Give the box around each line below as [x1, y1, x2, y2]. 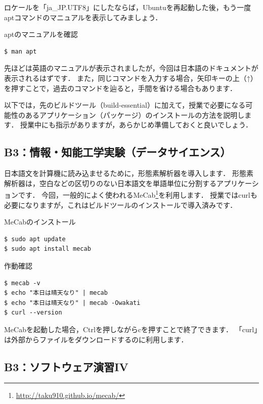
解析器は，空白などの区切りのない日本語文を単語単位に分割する [4, 177, 216, 188]
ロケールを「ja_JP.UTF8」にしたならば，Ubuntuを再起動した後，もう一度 [4, 2, 251, 12]
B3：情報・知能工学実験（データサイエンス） [4, 144, 231, 160]
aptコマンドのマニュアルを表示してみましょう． [4, 12, 162, 22]
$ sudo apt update [4, 235, 66, 243]
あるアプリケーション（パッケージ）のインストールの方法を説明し [25, 109, 245, 120]
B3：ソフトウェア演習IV [4, 358, 128, 374]
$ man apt [4, 48, 37, 55]
